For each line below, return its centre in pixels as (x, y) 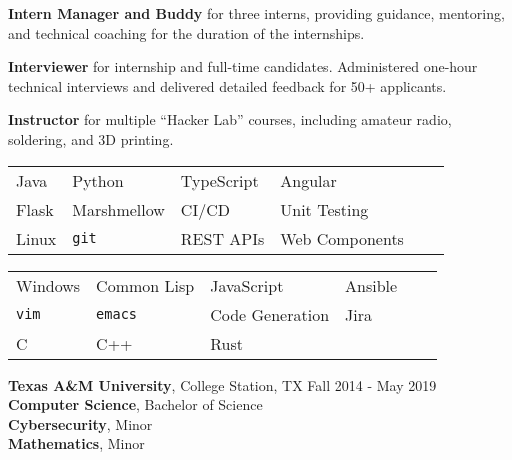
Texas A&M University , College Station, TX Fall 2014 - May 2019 (222, 384)
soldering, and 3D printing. (91, 138)
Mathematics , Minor (76, 443)
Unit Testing (324, 209)
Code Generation (270, 314)
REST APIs (222, 238)
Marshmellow (118, 209)
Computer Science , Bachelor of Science (135, 404)
